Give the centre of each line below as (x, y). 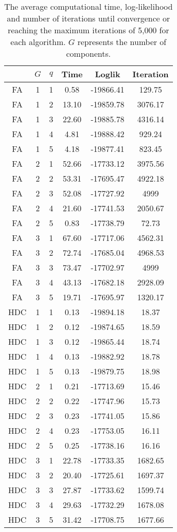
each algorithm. (38, 42)
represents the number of (122, 42)
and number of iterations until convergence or (88, 18)
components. (88, 53)
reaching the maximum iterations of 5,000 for (88, 30)
